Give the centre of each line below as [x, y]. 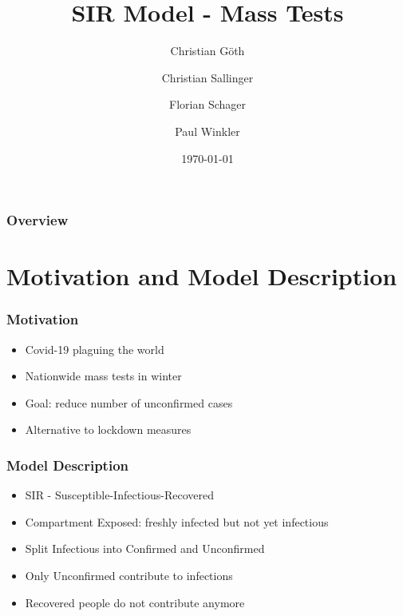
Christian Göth [207, 51]
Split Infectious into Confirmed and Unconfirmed [145, 548]
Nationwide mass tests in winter [103, 376]
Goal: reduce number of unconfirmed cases [129, 402]
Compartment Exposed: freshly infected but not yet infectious [177, 521]
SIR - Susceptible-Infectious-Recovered [120, 495]
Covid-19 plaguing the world [95, 349]
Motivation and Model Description [202, 276]
